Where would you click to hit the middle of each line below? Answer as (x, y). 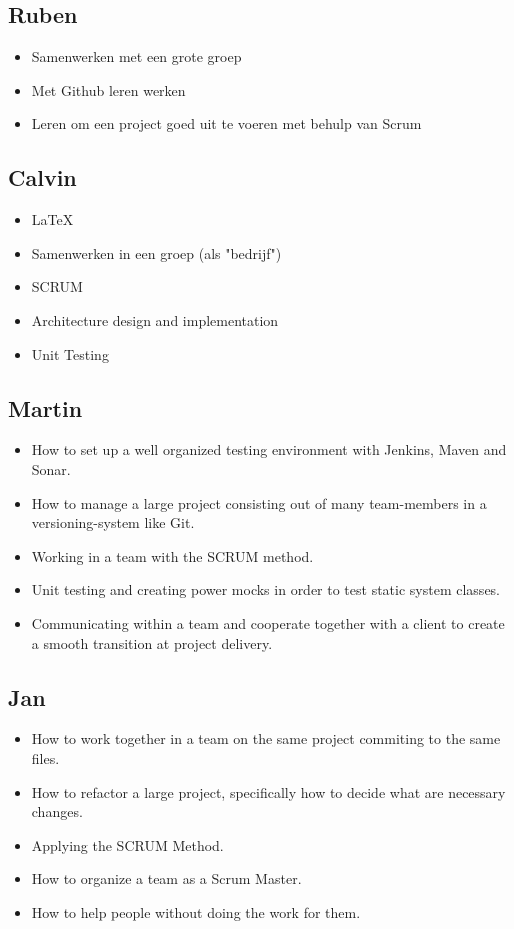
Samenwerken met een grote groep (136, 56)
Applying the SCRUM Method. (127, 844)
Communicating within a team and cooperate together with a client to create (268, 622)
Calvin (42, 177)
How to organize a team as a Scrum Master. (166, 878)
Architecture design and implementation (155, 319)
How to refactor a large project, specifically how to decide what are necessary (268, 791)
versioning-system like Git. (113, 522)
